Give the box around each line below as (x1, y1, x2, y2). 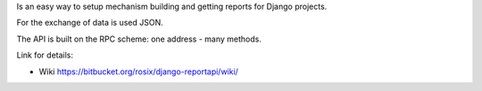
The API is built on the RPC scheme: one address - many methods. (16, 34, 262, 44)
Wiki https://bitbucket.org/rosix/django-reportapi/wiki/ (38, 66, 238, 77)
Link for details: (16, 49, 74, 61)
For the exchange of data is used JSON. (16, 18, 164, 28)
